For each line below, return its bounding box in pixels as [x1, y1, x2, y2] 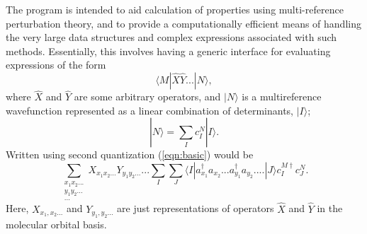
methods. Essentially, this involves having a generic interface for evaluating [6, 43, 331, 58]
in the [317, 201, 343, 216]
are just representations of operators [117, 201, 274, 216]
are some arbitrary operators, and [74, 89, 221, 104]
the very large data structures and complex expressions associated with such [6, 30, 337, 45]
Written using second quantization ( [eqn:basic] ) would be [6, 147, 254, 162]
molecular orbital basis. [6, 216, 107, 231]
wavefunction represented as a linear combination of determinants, [6, 103, 293, 117]
